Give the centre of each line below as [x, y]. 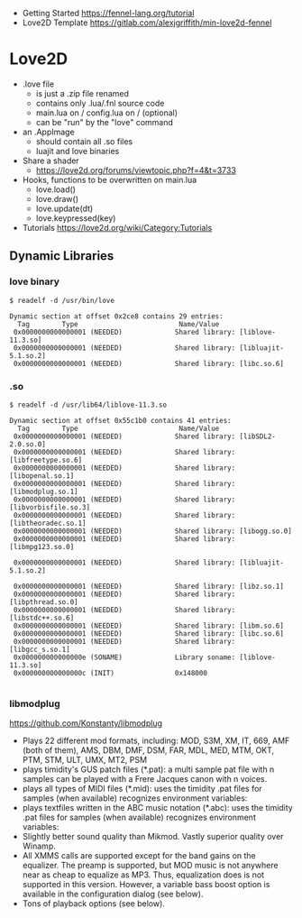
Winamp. [39, 846]
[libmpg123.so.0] [42, 546]
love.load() [56, 189]
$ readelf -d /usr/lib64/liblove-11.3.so [88, 405]
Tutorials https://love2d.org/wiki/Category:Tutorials [117, 227]
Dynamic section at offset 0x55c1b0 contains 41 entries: [120, 420]
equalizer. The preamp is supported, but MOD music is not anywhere [150, 866]
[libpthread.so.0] [44, 602]
